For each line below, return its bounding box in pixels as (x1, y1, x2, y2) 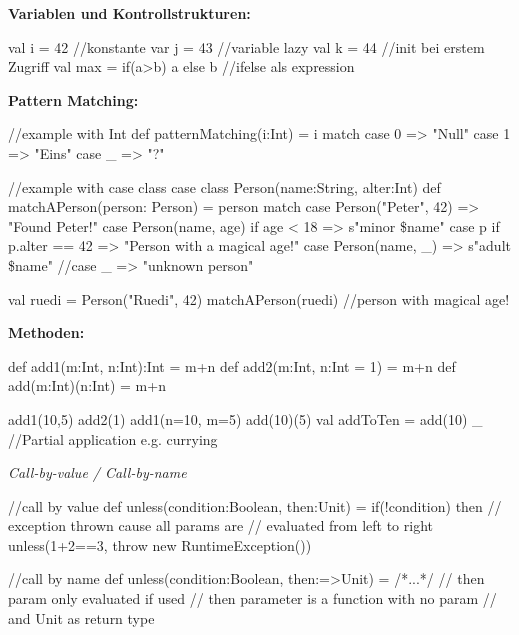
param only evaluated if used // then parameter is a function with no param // (8, 588, 497, 609)
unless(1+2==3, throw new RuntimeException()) (8, 534, 312, 555)
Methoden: (8, 322, 85, 343)
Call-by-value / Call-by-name (8, 462, 187, 483)
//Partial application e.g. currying (8, 428, 218, 449)
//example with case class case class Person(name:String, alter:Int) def (8, 176, 441, 197)
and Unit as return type (8, 607, 155, 628)
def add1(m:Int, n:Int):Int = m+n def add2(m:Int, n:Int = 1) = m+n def (8, 355, 456, 376)
